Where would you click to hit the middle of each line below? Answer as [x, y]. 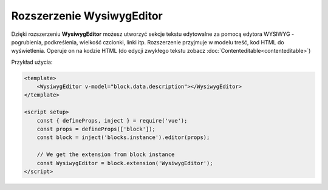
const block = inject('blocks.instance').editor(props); [123, 137]
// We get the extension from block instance [106, 154]
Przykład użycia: [32, 62]
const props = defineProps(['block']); [96, 129]
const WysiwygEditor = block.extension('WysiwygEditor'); [125, 163]
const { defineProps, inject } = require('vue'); [112, 120]
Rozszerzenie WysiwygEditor [87, 16]
